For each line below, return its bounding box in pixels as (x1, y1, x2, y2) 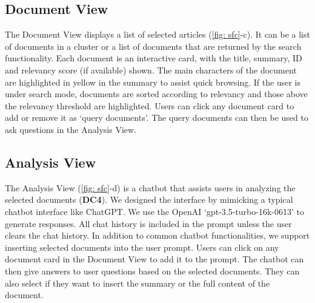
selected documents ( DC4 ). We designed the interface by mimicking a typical (5, 193, 293, 206)
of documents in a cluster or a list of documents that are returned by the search (5, 39, 302, 52)
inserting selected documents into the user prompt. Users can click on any (5, 240, 279, 253)
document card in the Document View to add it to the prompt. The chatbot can (5, 253, 304, 265)
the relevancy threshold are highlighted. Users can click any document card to (5, 99, 294, 112)
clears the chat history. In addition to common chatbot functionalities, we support (5, 229, 310, 242)
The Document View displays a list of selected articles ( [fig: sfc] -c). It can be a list (5, 28, 310, 41)
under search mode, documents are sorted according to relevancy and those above (5, 87, 308, 100)
